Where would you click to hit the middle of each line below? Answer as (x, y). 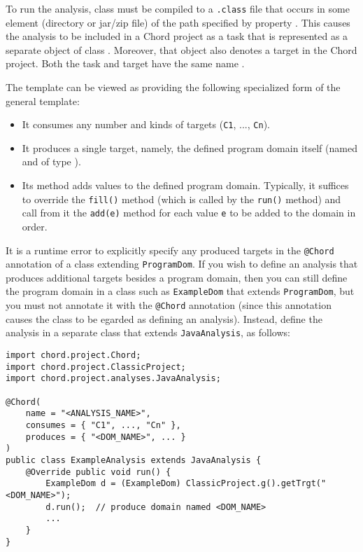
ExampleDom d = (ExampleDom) (113, 484)
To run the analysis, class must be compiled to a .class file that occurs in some (178, 8)
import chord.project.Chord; (73, 356)
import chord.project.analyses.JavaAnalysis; (113, 379)
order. (35, 226)
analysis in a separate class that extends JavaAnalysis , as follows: (148, 332)
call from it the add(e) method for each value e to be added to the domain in (189, 213)
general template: (43, 101)
